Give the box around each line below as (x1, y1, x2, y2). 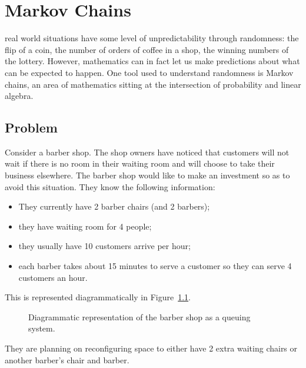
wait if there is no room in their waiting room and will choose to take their (5, 157, 275, 170)
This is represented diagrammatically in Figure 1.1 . (5, 291, 191, 303)
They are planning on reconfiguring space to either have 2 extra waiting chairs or (5, 342, 298, 354)
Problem (5, 118, 58, 137)
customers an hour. (18, 271, 88, 283)
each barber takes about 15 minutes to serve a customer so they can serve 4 (18, 260, 292, 272)
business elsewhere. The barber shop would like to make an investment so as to (5, 169, 290, 181)
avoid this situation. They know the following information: (5, 180, 215, 193)
